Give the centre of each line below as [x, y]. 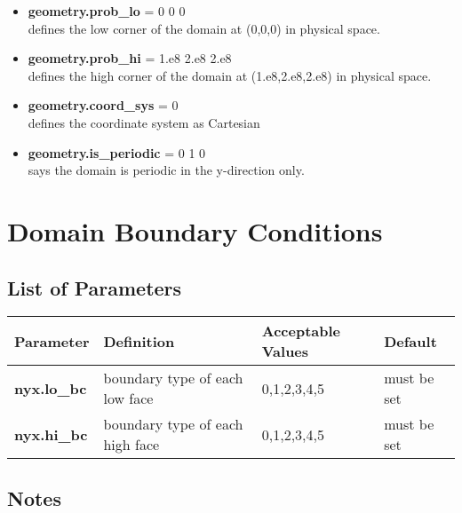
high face [131, 445]
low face [128, 399]
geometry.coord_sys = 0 [103, 105]
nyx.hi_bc [51, 434]
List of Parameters [95, 287]
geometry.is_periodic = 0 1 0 [117, 152]
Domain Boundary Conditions [195, 230]
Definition [139, 341]
